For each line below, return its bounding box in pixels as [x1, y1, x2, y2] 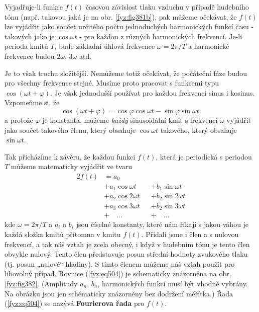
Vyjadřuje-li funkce [5, 2, 63, 12]
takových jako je [5, 31, 55, 41]
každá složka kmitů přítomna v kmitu [5, 229, 121, 240]
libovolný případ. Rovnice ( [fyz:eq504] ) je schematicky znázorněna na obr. [5, 268, 231, 279]
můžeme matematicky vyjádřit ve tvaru [11, 161, 133, 172]
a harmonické [188, 41, 229, 51]
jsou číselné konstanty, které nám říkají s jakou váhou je [76, 219, 249, 229]
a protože [5, 114, 33, 125]
